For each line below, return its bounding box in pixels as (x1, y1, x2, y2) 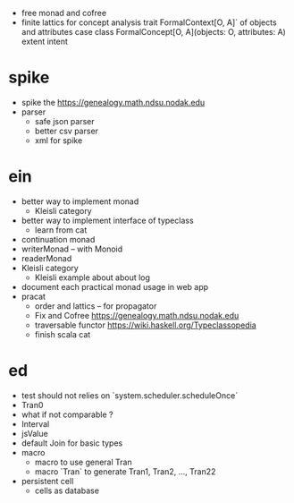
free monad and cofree (21, 8, 107, 18)
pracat (21, 291, 46, 302)
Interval (21, 418, 50, 429)
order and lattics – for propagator (34, 300, 157, 311)
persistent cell (21, 475, 74, 486)
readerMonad (21, 252, 72, 263)
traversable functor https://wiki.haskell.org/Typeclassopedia (34, 320, 256, 330)
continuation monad (21, 234, 96, 244)
